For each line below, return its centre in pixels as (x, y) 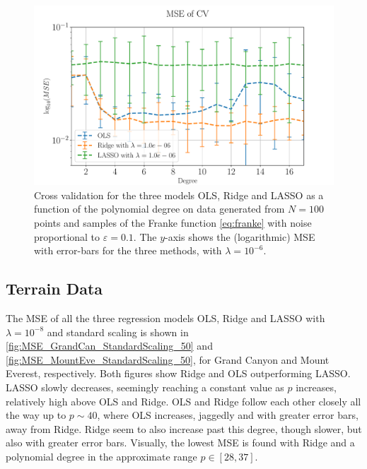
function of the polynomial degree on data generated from (159, 209)
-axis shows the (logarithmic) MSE (240, 236)
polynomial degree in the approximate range (101, 456)
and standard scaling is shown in (118, 332)
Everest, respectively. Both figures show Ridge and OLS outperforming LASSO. (178, 373)
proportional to (67, 236)
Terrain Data (54, 289)
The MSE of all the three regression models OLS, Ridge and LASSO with (165, 318)
